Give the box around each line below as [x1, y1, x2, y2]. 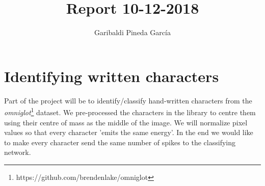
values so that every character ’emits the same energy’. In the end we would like [4, 127, 253, 138]
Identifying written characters [4, 65, 219, 86]
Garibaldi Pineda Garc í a [94, 27, 171, 38]
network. [4, 147, 31, 157]
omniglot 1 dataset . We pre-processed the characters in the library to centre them [4, 105, 256, 117]
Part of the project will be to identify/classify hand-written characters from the [4, 95, 252, 105]
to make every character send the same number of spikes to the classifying [4, 137, 235, 147]
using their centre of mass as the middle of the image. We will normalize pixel [4, 117, 248, 127]
